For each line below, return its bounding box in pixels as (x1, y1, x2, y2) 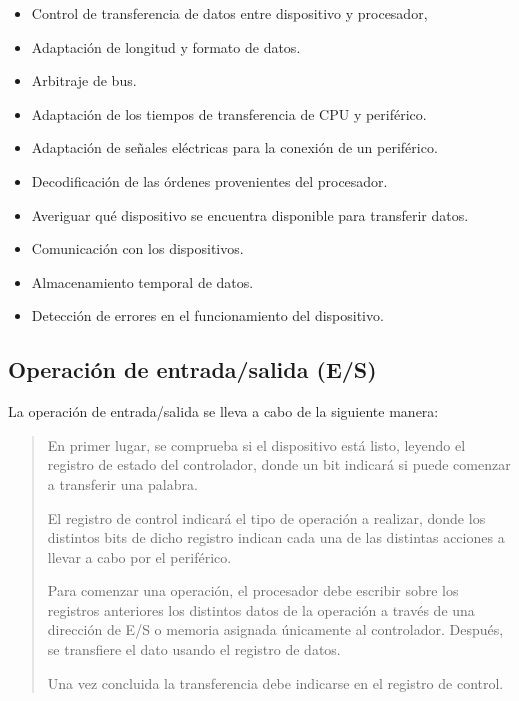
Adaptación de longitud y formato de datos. (31, 36, 301, 57)
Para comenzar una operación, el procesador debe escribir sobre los (47, 580, 459, 601)
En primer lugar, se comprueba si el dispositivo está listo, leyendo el (47, 434, 466, 455)
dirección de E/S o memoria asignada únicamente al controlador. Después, (47, 619, 504, 640)
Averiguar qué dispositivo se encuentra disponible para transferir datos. (31, 204, 469, 225)
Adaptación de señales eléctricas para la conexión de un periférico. (31, 137, 438, 158)
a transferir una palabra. (47, 473, 198, 494)
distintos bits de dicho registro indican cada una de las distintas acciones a (47, 527, 505, 548)
